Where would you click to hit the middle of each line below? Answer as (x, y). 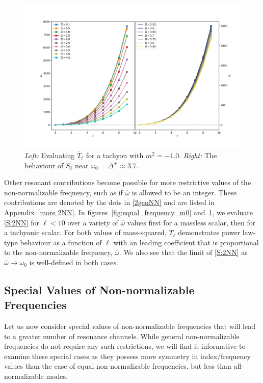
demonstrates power (209, 232)
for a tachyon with (115, 155)
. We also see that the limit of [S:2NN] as (183, 252)
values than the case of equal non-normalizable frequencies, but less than (118, 366)
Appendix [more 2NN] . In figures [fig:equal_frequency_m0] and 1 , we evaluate (128, 212)
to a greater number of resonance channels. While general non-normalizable (122, 336)
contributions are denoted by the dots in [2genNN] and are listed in (109, 202)
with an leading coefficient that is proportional (186, 242)
